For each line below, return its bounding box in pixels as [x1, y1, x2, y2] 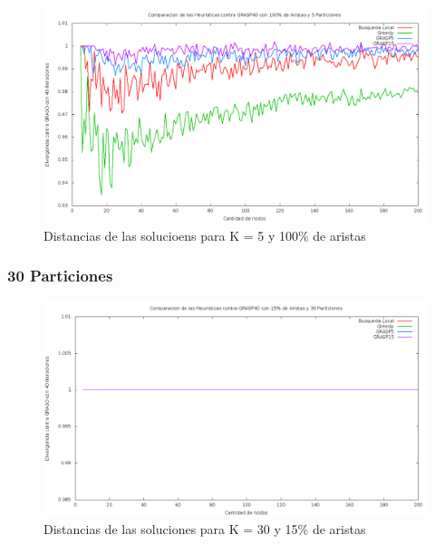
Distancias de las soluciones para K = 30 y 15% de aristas [43, 520, 366, 539]
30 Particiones [7, 264, 113, 287]
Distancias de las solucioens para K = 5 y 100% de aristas [43, 225, 366, 244]
